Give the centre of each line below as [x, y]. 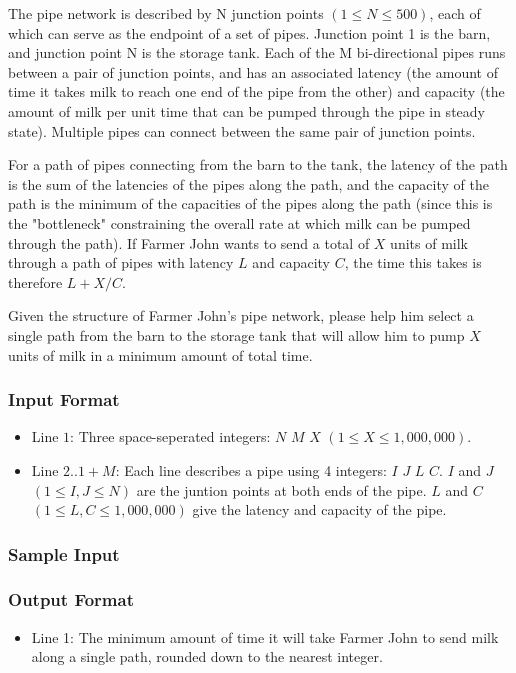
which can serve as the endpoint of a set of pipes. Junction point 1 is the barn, [249, 32]
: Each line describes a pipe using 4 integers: [251, 469]
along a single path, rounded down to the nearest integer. [207, 656]
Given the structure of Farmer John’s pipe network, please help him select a [241, 315]
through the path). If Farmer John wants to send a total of [189, 242]
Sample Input [64, 553]
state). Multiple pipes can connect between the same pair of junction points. [242, 130]
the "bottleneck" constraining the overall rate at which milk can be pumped [239, 222]
